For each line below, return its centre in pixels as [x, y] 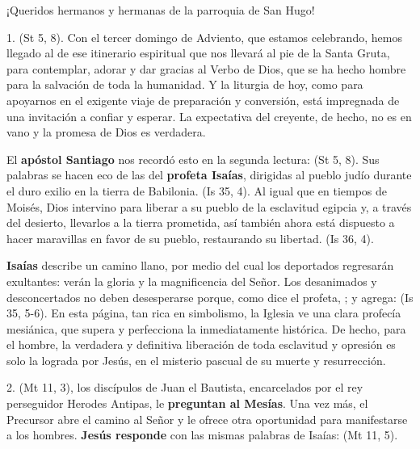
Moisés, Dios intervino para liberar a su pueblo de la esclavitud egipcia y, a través [209, 206]
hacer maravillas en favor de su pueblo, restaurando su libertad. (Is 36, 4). [190, 238]
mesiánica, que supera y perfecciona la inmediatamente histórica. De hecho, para [206, 328]
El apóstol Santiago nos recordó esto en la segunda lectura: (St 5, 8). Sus [193, 159]
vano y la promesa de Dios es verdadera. [106, 132]
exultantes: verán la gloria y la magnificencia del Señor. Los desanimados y [192, 281]
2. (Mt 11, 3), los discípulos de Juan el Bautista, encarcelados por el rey [185, 387]
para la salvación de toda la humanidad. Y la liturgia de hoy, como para [185, 84]
